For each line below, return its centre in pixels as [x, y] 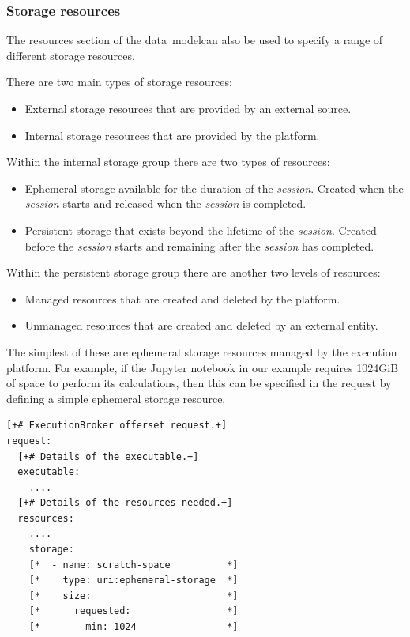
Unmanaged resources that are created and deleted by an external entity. [201, 325]
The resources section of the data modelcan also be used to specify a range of [195, 40]
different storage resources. [71, 55]
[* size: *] [134, 596]
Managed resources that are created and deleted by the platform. [182, 298]
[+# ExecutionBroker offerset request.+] [117, 426]
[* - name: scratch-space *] [134, 565]
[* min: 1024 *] [134, 627]
